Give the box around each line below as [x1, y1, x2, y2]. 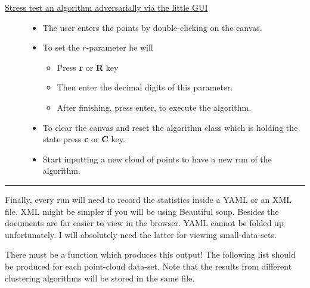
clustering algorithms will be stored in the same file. [5, 271, 195, 284]
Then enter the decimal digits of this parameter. [57, 81, 233, 93]
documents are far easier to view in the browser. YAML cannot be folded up [5, 217, 284, 229]
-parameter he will [86, 41, 153, 54]
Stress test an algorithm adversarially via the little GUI [5, 1, 208, 13]
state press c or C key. [42, 133, 125, 145]
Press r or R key [57, 61, 119, 73]
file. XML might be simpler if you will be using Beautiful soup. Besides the [5, 205, 279, 217]
